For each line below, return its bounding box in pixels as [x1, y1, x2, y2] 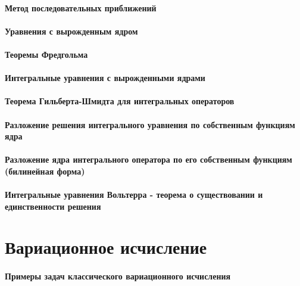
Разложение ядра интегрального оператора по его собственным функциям [5, 153, 292, 166]
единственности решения [5, 200, 101, 212]
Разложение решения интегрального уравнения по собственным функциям [5, 118, 295, 130]
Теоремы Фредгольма [5, 48, 88, 60]
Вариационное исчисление [5, 235, 207, 259]
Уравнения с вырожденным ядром [5, 24, 138, 37]
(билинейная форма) [5, 164, 85, 177]
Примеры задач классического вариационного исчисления [5, 270, 231, 282]
